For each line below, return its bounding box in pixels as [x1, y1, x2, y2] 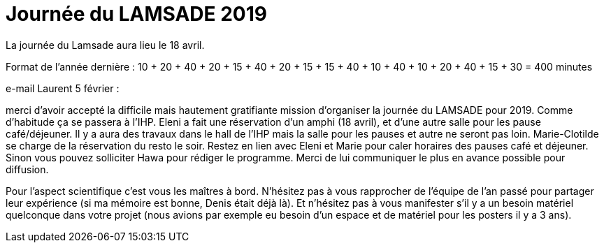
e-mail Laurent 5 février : [6, 82, 120, 94]
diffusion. [6, 163, 49, 175]
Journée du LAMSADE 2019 [6, 2, 267, 26]
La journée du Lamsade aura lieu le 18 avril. [6, 38, 205, 51]
